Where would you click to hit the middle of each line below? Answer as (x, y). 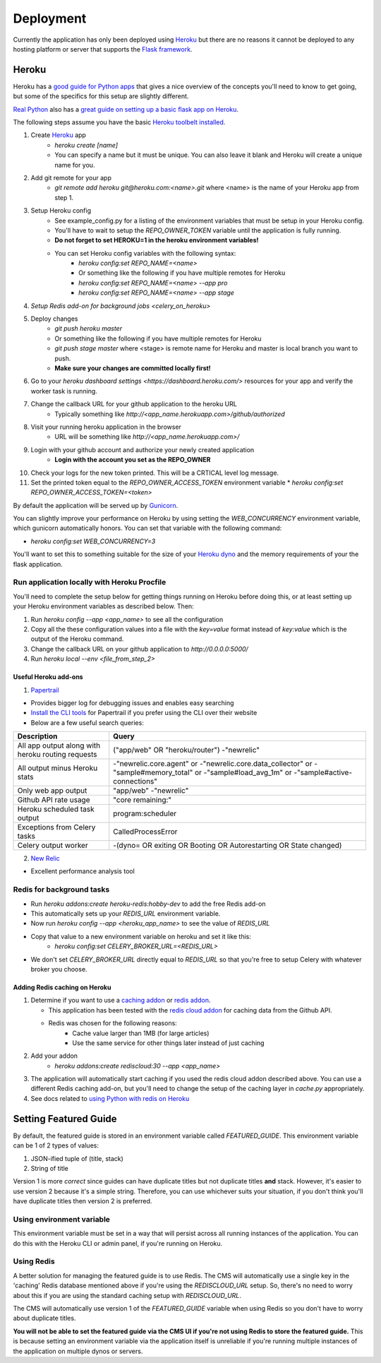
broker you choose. (59, 969)
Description (37, 736)
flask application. (38, 564)
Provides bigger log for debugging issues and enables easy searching (132, 702)
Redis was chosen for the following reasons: (113, 1023)
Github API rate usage (54, 800)
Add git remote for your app (71, 177)
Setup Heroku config (61, 211)
